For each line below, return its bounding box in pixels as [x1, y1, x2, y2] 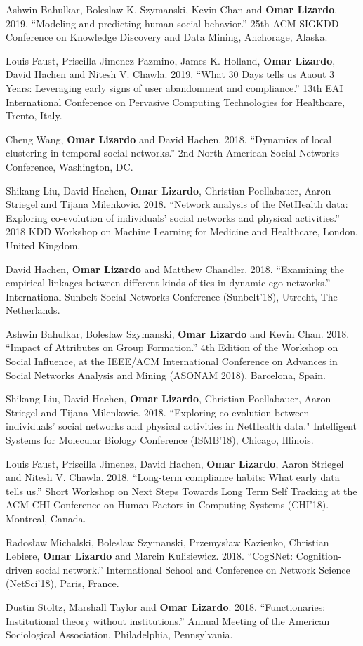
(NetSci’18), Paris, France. [6, 576, 119, 591]
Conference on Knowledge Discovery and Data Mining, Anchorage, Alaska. [6, 29, 328, 44]
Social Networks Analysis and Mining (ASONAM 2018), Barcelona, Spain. [6, 367, 326, 382]
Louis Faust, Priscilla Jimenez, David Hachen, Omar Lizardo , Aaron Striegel [6, 456, 344, 470]
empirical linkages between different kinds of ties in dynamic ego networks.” [6, 275, 331, 290]
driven [6, 562, 33, 576]
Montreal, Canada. [6, 511, 86, 525]
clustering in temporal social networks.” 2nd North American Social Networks [6, 145, 339, 160]
